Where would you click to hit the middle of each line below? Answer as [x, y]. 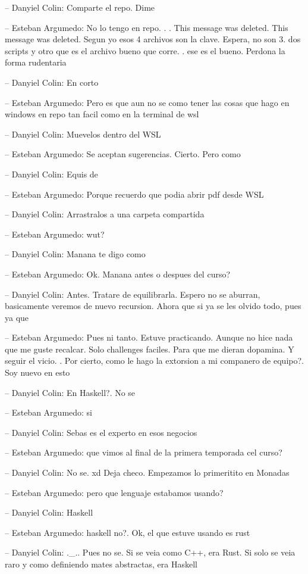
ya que [17, 317]
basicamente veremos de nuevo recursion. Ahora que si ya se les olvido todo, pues [153, 306]
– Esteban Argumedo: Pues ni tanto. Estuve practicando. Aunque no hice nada [149, 337]
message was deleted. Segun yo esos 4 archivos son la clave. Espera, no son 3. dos [153, 39]
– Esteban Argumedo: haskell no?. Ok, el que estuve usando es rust [128, 532]
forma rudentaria [36, 62]
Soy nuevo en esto [37, 372]
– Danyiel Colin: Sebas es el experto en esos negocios [101, 432]
